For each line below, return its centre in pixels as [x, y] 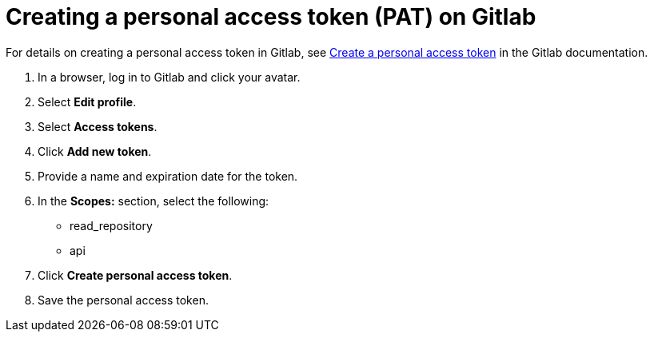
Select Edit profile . [87, 101]
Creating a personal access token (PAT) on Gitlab [271, 17]
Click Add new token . [95, 151]
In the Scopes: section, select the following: [154, 201]
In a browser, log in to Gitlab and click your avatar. [169, 77]
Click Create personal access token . [135, 275]
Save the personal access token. [123, 300]
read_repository [111, 225]
